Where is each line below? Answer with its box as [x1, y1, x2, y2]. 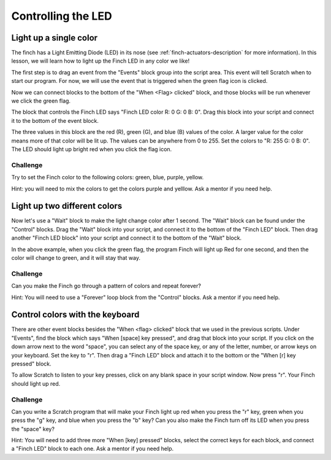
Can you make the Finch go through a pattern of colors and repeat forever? [11, 283, 202, 290]
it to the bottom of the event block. [11, 117, 99, 124]
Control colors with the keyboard [11, 310, 140, 320]
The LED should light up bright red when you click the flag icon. [11, 145, 172, 153]
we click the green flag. [11, 97, 70, 104]
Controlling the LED [11, 9, 113, 23]
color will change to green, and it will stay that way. [11, 254, 141, 261]
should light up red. [11, 380, 61, 387]
